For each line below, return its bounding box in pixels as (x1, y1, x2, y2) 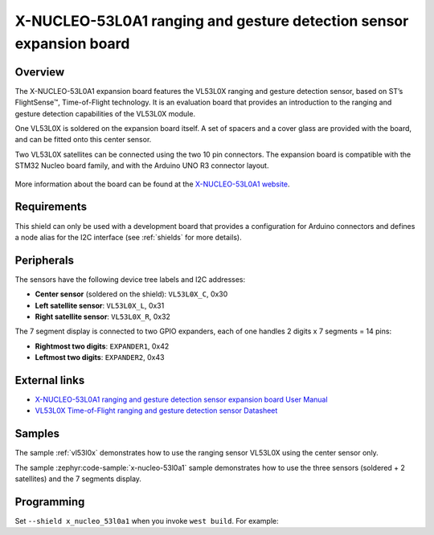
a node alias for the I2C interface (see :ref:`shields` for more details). (14, 232, 242, 242)
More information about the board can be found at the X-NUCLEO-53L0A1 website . (14, 179, 290, 189)
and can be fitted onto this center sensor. (14, 135, 152, 145)
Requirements (14, 200, 88, 214)
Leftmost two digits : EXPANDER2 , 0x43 (35, 353, 165, 362)
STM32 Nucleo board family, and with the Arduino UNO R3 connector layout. (14, 161, 269, 170)
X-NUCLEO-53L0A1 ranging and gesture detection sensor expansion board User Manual (35, 394, 329, 405)
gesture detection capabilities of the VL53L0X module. (14, 108, 196, 118)
